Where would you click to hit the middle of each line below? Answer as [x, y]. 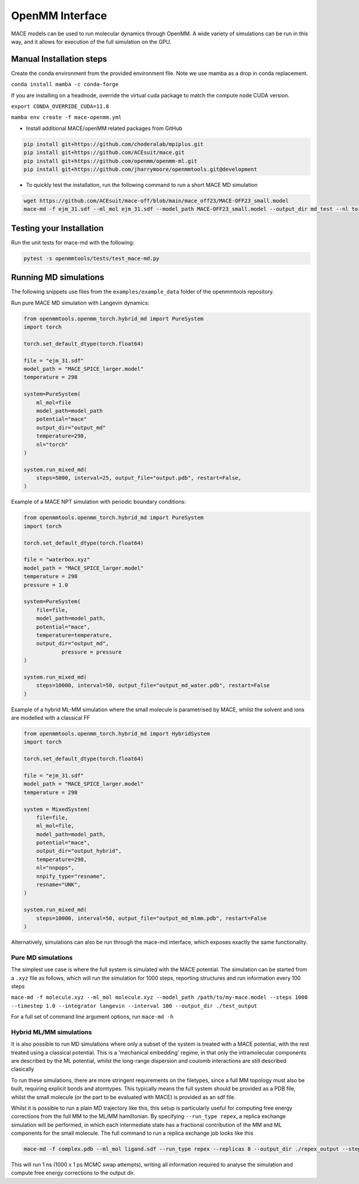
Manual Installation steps [59, 59]
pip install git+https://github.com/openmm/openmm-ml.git [110, 161]
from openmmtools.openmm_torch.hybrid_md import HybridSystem [117, 734]
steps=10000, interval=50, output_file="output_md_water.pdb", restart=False [153, 685]
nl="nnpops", [55, 868]
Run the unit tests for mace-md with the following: [73, 242]
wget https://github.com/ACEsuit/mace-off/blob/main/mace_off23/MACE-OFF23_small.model [156, 200]
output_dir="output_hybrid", [79, 851]
